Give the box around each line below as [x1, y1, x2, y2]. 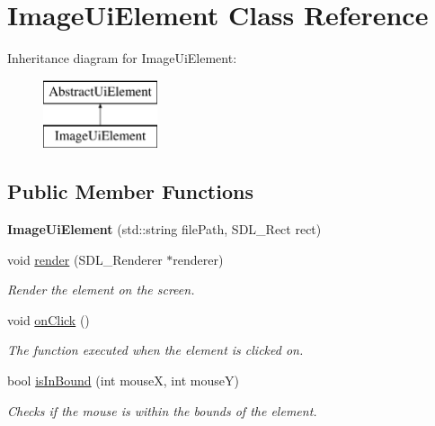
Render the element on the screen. [7, 280, 195, 299]
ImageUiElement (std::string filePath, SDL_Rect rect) [7, 220, 322, 239]
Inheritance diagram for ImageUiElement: [7, 49, 237, 68]
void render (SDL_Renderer [7, 249, 163, 268]
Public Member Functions [7, 177, 253, 205]
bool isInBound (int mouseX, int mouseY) [7, 371, 239, 390]
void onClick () [7, 310, 90, 329]
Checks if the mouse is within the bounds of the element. [7, 401, 317, 420]
